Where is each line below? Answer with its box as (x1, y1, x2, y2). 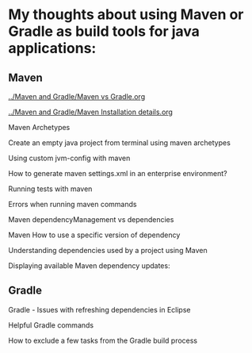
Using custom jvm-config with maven (8, 153, 131, 163)
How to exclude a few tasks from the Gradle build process (8, 336, 198, 345)
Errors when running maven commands (8, 200, 137, 209)
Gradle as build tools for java (8, 22, 200, 40)
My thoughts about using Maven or (8, 6, 244, 24)
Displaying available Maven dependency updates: (8, 261, 170, 271)
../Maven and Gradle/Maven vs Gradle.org (8, 92, 145, 101)
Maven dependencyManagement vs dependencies (8, 215, 174, 224)
